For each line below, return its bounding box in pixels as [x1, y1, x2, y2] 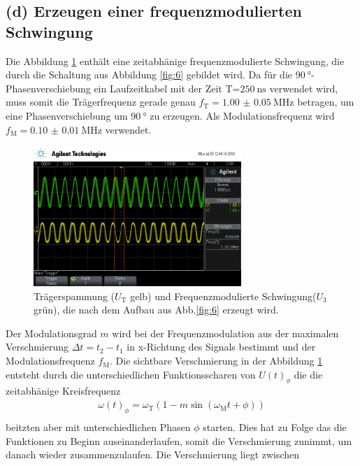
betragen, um [297, 94, 354, 109]
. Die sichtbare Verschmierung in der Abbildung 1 [110, 353, 323, 368]
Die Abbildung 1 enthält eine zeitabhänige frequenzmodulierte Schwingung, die [6, 53, 345, 68]
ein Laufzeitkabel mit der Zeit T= [94, 80, 240, 95]
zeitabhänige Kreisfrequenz [6, 383, 121, 398]
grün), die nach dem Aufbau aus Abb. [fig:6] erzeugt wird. [34, 302, 279, 317]
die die [294, 367, 323, 381]
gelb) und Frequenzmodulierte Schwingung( [130, 288, 317, 303]
